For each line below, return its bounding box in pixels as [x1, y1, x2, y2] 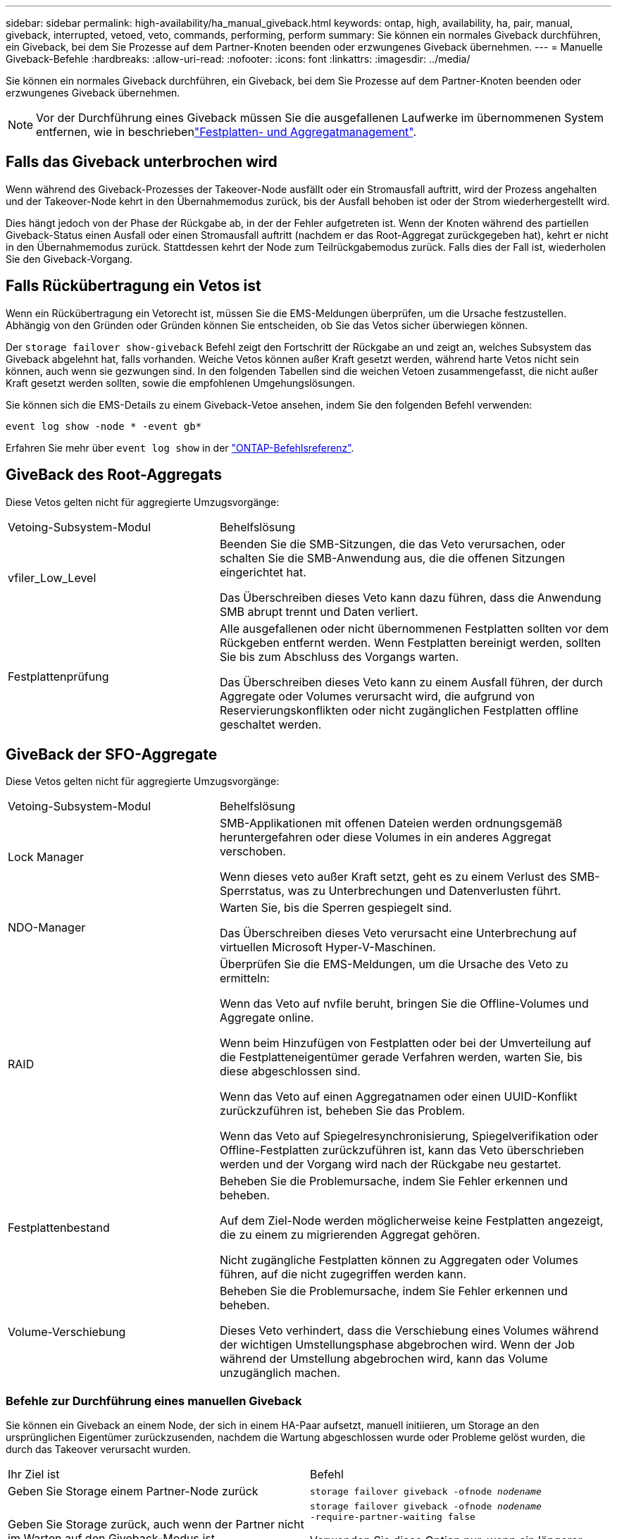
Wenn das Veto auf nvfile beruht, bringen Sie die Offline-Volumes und [219, 996, 589, 1011]
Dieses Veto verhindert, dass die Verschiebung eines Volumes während [219, 1323, 599, 1338]
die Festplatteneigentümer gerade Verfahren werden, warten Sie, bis [219, 1050, 583, 1065]
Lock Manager [8, 850, 85, 865]
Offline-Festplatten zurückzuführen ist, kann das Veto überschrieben [219, 1143, 585, 1158]
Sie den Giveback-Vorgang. [6, 252, 133, 265]
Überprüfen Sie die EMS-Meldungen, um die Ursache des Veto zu [219, 957, 568, 972]
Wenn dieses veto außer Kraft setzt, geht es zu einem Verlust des [219, 870, 567, 884]
